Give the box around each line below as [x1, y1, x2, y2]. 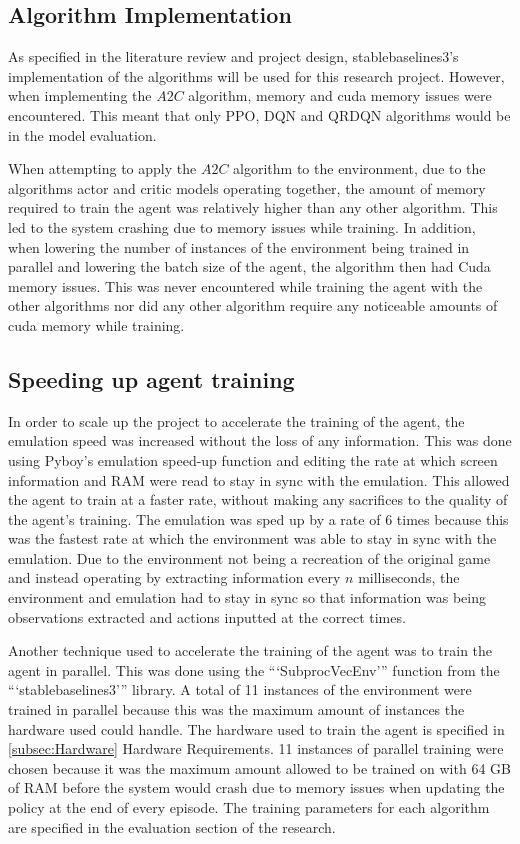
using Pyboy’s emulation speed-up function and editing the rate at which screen [8, 449, 498, 470]
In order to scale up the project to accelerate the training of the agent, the [8, 410, 465, 431]
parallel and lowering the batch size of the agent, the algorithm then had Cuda [8, 256, 491, 277]
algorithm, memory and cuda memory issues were [188, 85, 492, 106]
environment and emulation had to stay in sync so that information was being [8, 587, 486, 608]
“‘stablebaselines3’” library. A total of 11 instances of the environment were [8, 679, 472, 700]
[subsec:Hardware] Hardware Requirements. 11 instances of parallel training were [8, 738, 504, 759]
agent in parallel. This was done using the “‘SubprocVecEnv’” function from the [8, 659, 500, 680]
